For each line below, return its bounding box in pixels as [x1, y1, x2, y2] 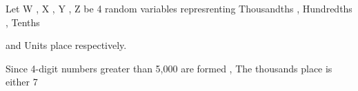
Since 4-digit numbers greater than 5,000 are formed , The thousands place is [6, 61, 332, 75]
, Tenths [6, 14, 40, 29]
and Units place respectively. [6, 38, 127, 52]
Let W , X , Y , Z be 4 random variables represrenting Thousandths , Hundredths [6, 1, 352, 15]
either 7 [6, 74, 38, 89]
